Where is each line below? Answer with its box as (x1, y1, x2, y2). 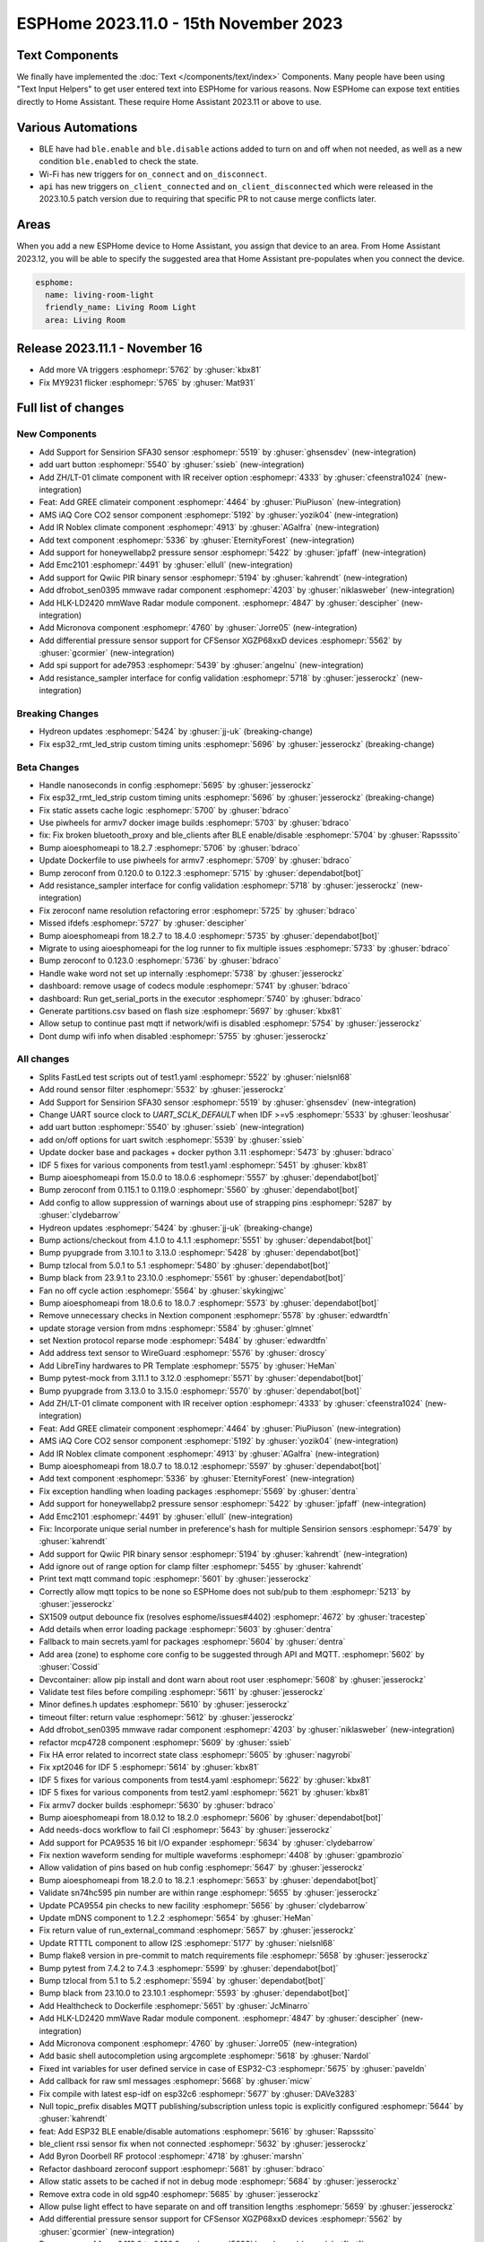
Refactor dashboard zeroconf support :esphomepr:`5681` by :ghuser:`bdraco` (39, 2163, 325, 2174)
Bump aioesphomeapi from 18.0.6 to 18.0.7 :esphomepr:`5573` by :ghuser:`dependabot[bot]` (39, 1297, 380, 1308)
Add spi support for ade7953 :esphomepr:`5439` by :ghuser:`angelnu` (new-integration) (39, 660, 365, 671)
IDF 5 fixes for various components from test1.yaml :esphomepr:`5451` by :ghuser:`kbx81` (39, 1160, 369, 1170)
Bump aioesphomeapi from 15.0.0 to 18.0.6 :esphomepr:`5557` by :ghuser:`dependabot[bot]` (39, 1171, 380, 1183)
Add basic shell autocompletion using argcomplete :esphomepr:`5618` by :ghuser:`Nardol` (39, 2050, 371, 2062)
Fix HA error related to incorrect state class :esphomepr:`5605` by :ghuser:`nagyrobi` (39, 1749, 353, 1760)
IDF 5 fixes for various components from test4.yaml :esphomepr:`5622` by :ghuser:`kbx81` (39, 1774, 372, 1785)
